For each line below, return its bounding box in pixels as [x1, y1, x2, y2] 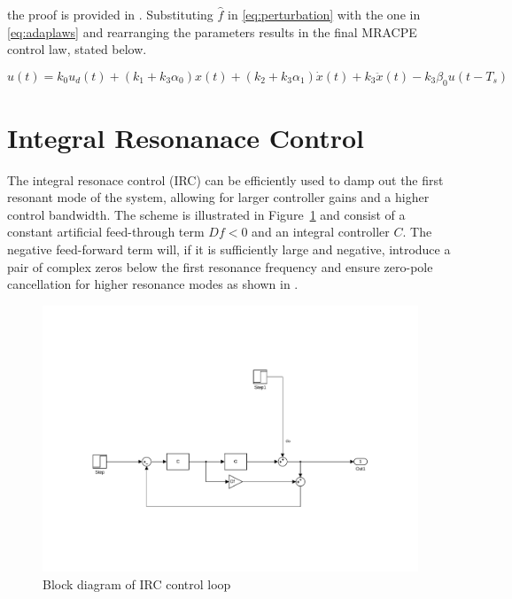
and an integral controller [252, 222, 390, 241]
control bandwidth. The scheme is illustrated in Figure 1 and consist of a [7, 205, 406, 223]
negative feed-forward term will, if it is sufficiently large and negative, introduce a [7, 240, 451, 259]
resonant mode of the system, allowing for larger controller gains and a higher [7, 188, 430, 206]
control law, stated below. [7, 40, 147, 58]
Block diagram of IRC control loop [43, 574, 231, 593]
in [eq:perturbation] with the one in [228, 5, 421, 23]
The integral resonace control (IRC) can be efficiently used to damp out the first [7, 170, 444, 189]
